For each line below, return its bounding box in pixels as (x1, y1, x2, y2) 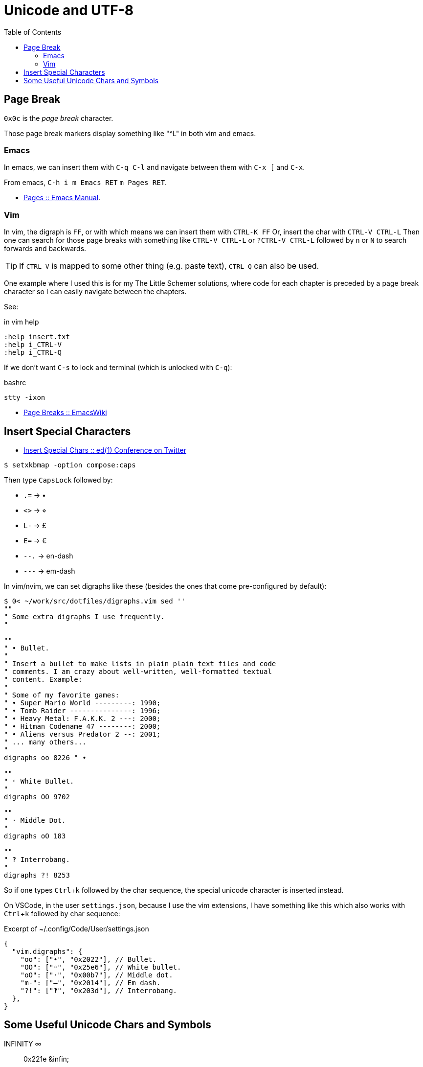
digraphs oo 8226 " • (4, 753, 87, 762)
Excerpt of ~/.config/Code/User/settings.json (4, 924, 149, 933)
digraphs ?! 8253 (4, 871, 70, 879)
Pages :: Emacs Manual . (23, 193, 101, 202)
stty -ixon (4, 394, 45, 402)
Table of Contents (4, 27, 62, 36)
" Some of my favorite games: (4, 691, 120, 699)
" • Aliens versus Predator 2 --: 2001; (4, 730, 161, 738)
